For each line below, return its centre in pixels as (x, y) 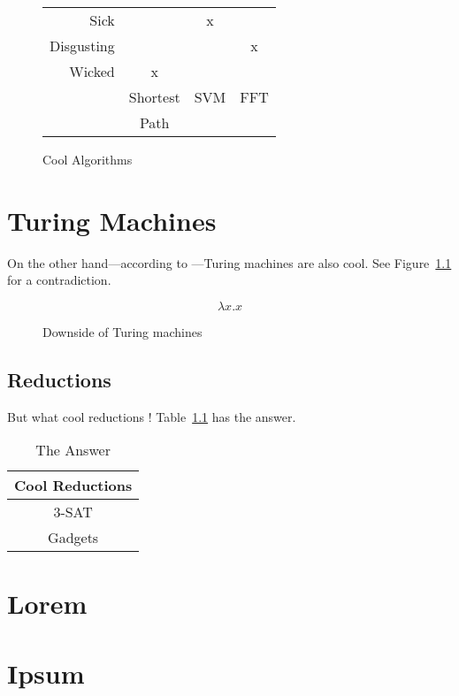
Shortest (154, 97)
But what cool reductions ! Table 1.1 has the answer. (152, 416)
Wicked (92, 71)
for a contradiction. (59, 280)
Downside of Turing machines (122, 331)
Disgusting (82, 46)
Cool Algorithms (88, 159)
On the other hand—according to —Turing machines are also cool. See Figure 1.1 (229, 262)
